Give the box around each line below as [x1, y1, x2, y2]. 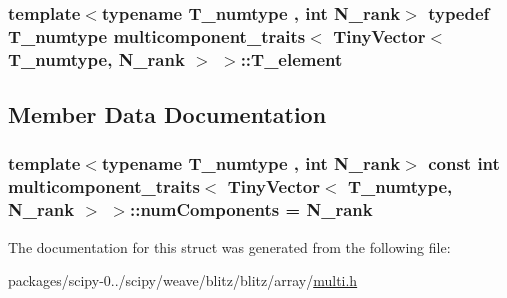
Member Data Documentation [8, 99, 327, 130]
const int [428, 151, 500, 176]
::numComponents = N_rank [129, 197, 373, 222]
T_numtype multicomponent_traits [8, 23, 306, 48]
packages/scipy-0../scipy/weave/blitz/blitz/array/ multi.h [8, 270, 358, 291]
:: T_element [240, 46, 343, 71]
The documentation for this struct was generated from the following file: [8, 236, 451, 257]
